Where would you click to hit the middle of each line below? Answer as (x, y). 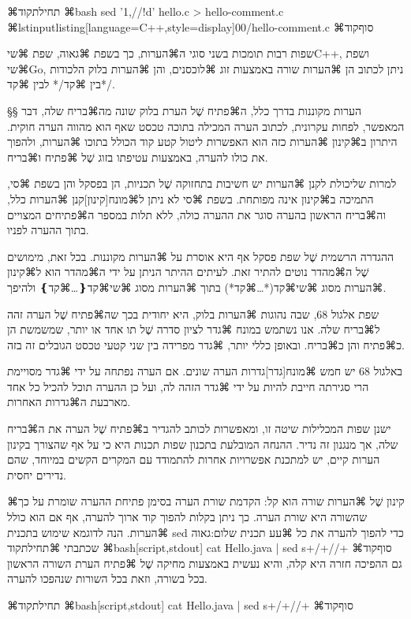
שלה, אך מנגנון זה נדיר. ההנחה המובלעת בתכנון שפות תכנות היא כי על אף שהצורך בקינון (203, 444)
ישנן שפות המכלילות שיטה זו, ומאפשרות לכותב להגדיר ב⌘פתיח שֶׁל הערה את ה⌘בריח (199, 429)
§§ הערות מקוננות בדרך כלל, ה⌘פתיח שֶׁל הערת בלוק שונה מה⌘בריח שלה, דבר (185, 110)
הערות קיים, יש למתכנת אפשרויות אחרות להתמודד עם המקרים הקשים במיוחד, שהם (194, 459)
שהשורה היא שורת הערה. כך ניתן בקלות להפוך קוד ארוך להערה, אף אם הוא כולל (187, 517)
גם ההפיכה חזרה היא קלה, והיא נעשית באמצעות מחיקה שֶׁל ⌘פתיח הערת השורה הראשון (205, 563)
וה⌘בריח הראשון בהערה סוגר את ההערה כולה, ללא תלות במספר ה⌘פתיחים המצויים (196, 214)
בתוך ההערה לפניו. (48, 230)
